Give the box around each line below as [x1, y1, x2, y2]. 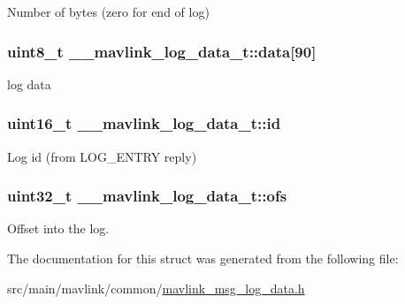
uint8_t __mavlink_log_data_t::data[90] [7, 40, 317, 62]
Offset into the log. [7, 219, 110, 238]
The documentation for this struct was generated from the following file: [7, 249, 399, 268]
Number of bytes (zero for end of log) [7, 3, 210, 20]
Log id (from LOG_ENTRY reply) [7, 147, 197, 165]
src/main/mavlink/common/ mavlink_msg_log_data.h [7, 278, 305, 297]
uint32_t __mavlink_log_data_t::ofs [7, 185, 287, 207]
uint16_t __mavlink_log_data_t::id [7, 112, 281, 134]
